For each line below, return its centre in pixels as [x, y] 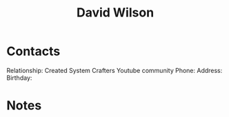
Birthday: [19, 78]
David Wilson [115, 13]
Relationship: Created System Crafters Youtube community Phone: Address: [114, 70]
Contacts [33, 51]
